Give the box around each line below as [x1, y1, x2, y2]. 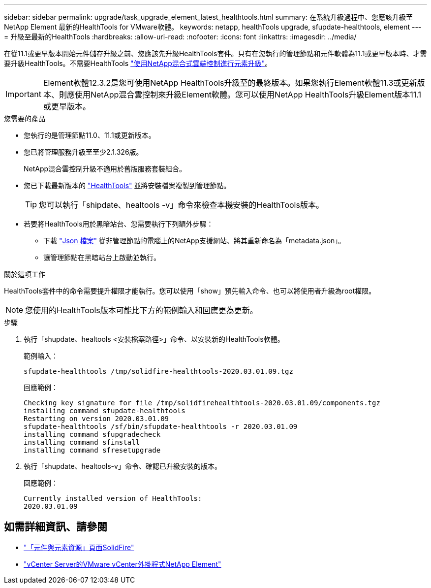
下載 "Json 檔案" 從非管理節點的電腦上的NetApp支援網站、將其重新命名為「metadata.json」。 [43, 236, 345, 245]
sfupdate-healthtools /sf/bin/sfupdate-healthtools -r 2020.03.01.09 [24, 423, 298, 430]
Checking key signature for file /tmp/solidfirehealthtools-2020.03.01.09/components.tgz [24, 399, 380, 407]
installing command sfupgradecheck [24, 430, 161, 438]
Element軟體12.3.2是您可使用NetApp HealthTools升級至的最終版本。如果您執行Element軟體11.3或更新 [43, 78, 417, 88]
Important [5, 89, 41, 99]
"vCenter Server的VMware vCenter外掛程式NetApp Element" [24, 559, 221, 568]
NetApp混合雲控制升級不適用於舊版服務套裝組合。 [24, 164, 186, 173]
